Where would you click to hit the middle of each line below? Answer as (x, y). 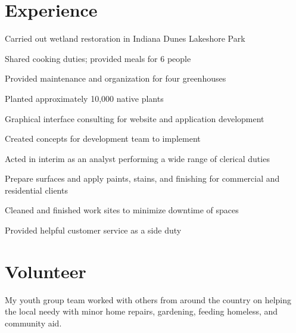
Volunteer (46, 271)
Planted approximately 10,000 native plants (84, 98)
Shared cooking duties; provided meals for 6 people (98, 58)
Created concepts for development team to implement (103, 139)
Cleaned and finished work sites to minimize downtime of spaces (122, 210)
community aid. (33, 323)
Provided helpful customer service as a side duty (93, 230)
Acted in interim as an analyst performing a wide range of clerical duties (137, 158)
